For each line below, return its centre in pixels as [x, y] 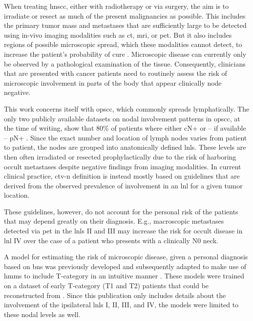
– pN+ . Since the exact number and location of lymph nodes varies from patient [126, 137]
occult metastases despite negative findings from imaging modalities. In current [123, 166]
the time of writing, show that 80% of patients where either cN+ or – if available [125, 128]
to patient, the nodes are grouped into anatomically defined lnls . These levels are [125, 147]
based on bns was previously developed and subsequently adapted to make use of [125, 266]
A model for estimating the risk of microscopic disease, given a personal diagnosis [126, 257]
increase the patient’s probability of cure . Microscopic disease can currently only [125, 54]
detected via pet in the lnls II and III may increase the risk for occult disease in [123, 231]
